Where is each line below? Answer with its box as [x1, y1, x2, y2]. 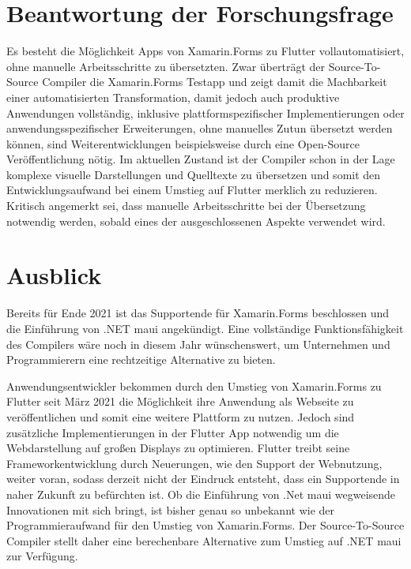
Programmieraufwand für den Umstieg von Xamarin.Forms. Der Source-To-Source [6, 517, 405, 533]
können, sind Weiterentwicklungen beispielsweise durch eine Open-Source [6, 135, 360, 152]
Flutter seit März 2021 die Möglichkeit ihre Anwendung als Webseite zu [6, 393, 354, 410]
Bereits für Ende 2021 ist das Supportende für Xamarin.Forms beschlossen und [6, 305, 390, 321]
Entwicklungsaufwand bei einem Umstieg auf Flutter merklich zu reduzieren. [6, 182, 378, 198]
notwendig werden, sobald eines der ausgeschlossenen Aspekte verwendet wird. [6, 212, 386, 229]
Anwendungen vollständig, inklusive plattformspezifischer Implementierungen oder [6, 104, 405, 121]
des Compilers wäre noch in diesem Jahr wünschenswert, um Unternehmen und [6, 335, 390, 352]
